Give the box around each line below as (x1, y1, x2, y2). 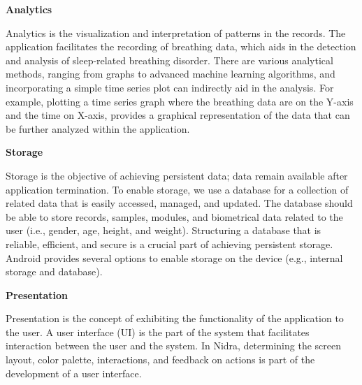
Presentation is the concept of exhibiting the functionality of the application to (6, 311, 344, 326)
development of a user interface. (6, 365, 142, 380)
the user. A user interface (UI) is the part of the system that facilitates (6, 324, 310, 339)
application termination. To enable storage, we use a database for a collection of (6, 182, 349, 196)
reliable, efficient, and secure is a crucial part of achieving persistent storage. (6, 236, 333, 251)
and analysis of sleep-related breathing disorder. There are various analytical (6, 52, 333, 67)
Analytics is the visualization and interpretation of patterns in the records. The (6, 25, 346, 40)
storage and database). (6, 264, 103, 279)
